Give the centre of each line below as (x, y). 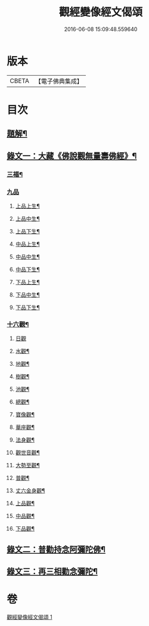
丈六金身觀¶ (30, 491)
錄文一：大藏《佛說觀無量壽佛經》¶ (72, 156)
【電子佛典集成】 (59, 81)
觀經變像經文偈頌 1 (30, 617)
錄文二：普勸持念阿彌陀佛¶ (56, 549)
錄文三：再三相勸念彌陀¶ (52, 571)
